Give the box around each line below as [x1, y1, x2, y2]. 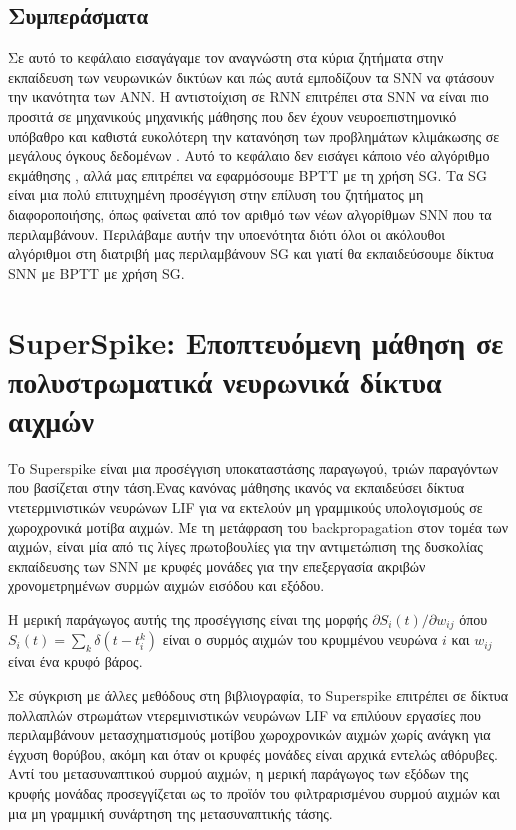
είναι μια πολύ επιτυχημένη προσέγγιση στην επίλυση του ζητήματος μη [8, 184, 424, 205]
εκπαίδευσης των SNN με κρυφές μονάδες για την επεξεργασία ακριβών [8, 555, 426, 576]
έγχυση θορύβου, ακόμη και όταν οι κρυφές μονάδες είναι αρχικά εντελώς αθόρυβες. [8, 743, 498, 764]
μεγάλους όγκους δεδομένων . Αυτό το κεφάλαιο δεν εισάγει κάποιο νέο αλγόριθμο [8, 145, 490, 166]
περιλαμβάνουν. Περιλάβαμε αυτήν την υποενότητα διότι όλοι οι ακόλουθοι [8, 223, 445, 244]
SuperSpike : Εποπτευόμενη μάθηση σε [8, 321, 504, 362]
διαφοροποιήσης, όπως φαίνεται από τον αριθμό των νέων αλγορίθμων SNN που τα [8, 203, 492, 224]
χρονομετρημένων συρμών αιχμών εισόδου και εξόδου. [8, 575, 325, 596]
